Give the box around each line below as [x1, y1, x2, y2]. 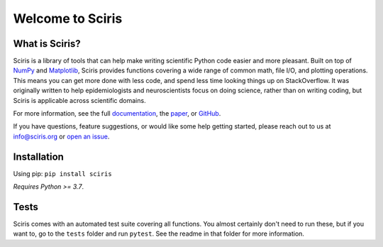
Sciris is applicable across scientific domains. [13, 96, 146, 104]
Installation [13, 150, 64, 163]
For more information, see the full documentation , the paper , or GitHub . [13, 109, 221, 118]
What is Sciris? [13, 38, 81, 50]
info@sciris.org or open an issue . [13, 132, 110, 141]
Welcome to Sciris [13, 11, 123, 26]
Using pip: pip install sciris [13, 169, 113, 177]
